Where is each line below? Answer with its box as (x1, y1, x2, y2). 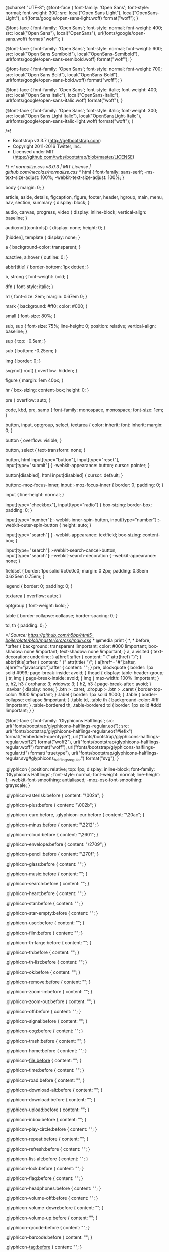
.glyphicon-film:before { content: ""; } (5, 929, 83, 936)
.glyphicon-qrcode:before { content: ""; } (5, 1224, 90, 1230)
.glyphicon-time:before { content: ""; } (5, 1067, 84, 1073)
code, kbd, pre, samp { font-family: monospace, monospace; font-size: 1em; (5, 407, 164, 413)
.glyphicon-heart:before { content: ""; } (5, 890, 87, 897)
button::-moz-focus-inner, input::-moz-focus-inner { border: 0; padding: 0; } (5, 482, 164, 488)
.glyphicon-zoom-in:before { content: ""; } (5, 988, 93, 994)
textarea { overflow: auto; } (5, 593, 62, 599)
